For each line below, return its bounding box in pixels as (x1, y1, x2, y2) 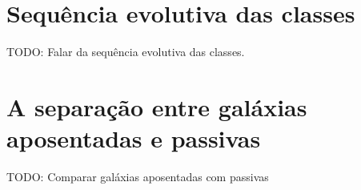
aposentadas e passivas (6, 122, 261, 155)
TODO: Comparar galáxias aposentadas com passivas (6, 168, 269, 185)
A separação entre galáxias (6, 90, 307, 123)
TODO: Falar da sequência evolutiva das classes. (6, 43, 245, 60)
